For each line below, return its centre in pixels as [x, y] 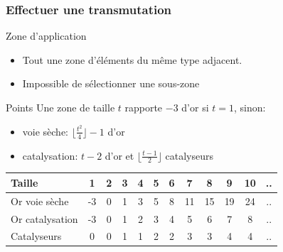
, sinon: [250, 107]
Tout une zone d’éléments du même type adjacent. [132, 59]
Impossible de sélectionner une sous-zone [111, 83]
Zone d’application [46, 36]
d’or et [119, 155]
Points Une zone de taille [60, 107]
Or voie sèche [40, 201]
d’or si [195, 107]
